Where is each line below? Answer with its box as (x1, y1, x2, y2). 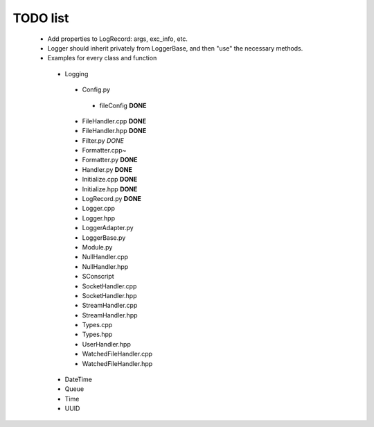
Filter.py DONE (82, 136, 125, 145)
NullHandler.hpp (82, 262, 129, 270)
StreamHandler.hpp (82, 311, 138, 319)
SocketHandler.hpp (82, 291, 137, 299)
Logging (64, 69, 89, 78)
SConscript (82, 272, 114, 281)
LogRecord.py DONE (82, 195, 142, 203)
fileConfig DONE (99, 101, 147, 110)
